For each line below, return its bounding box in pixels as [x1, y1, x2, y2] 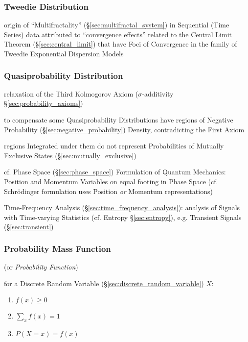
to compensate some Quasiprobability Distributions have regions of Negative [4, 115, 233, 124]
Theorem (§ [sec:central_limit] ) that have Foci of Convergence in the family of [4, 39, 237, 49]
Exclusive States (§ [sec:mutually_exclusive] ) [4, 150, 136, 160]
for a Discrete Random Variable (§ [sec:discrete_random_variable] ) [4, 278, 204, 288]
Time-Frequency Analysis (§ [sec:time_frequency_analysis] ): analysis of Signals [4, 202, 240, 213]
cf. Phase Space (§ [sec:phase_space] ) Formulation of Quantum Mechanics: [4, 167, 226, 177]
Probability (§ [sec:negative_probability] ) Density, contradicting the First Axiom [4, 124, 245, 134]
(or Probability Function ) [4, 262, 78, 272]
